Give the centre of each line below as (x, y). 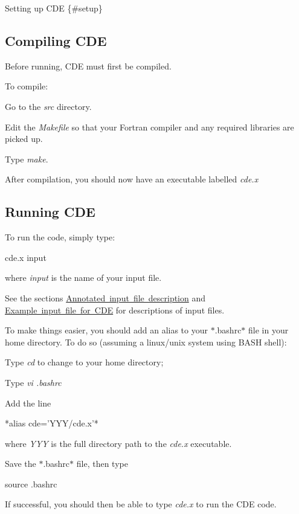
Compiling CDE (56, 40)
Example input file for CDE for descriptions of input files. (115, 310)
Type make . (27, 159)
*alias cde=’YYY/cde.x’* (52, 423)
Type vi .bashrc (33, 382)
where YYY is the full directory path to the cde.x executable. (118, 443)
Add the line (28, 403)
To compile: (27, 86)
